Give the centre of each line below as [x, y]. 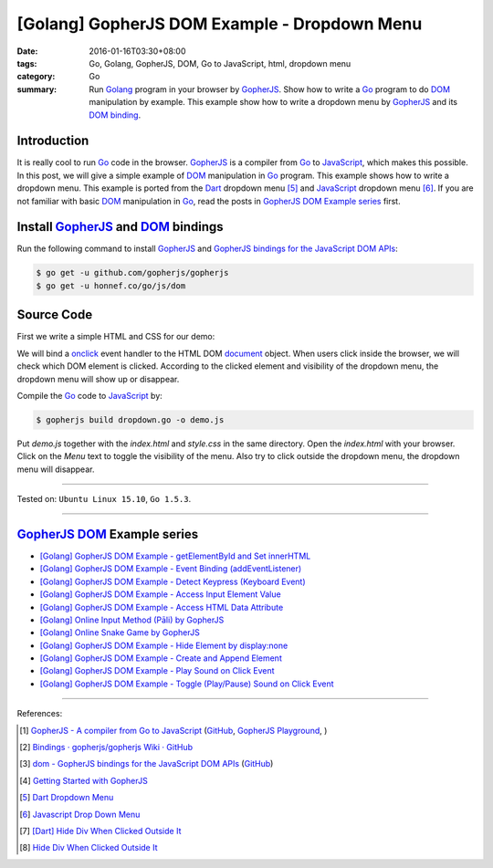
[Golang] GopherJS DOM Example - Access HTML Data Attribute [162, 607]
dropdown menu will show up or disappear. [98, 379]
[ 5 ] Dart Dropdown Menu [67, 798]
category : [36, 77]
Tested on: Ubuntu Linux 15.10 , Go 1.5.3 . [104, 499]
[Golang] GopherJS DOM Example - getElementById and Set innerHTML [175, 556]
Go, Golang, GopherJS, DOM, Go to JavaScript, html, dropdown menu [220, 63]
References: [40, 714]
